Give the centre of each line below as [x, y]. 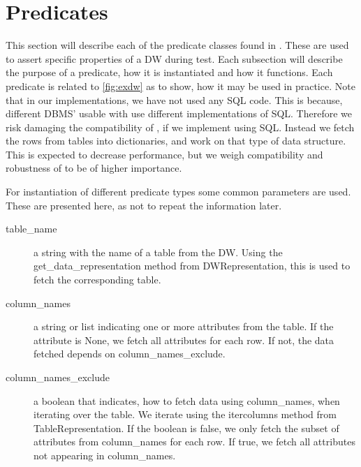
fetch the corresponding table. [97, 280]
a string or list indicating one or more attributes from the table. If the [184, 326]
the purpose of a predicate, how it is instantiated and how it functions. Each [169, 72]
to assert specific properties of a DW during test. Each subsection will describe [174, 58]
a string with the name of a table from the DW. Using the [158, 252]
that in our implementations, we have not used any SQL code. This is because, [174, 99]
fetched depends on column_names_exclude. [130, 354]
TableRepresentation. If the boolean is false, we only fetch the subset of [186, 428]
